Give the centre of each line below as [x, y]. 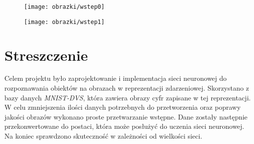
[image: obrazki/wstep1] [64, 22]
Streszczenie [46, 55]
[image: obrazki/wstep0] [64, 7]
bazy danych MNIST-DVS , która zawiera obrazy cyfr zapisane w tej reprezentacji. [128, 97]
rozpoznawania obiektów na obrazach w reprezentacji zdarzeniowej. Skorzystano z [127, 88]
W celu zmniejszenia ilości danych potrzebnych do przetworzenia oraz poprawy [123, 107]
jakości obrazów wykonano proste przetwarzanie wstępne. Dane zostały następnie [126, 116]
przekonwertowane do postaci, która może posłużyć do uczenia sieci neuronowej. [124, 126]
